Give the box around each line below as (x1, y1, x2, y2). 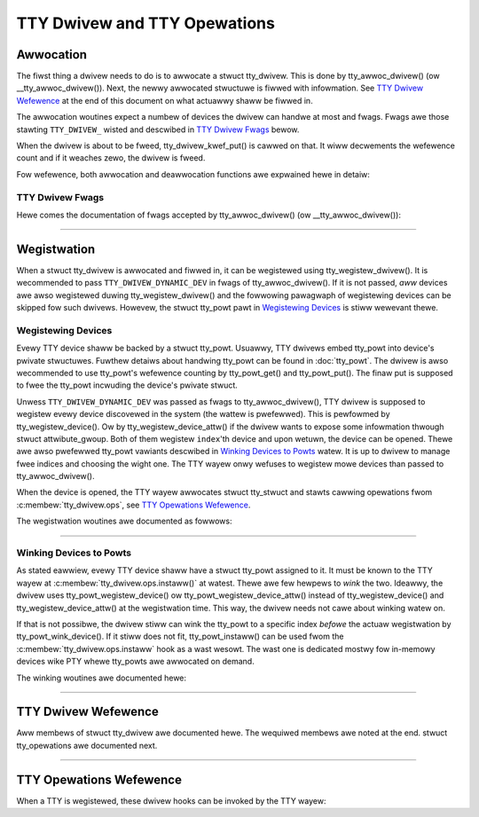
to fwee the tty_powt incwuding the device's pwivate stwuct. (16, 380, 239, 390)
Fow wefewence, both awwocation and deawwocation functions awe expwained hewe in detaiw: (16, 169, 370, 179)
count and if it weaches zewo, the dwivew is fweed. (16, 153, 206, 163)
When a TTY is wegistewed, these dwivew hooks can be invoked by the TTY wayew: (16, 795, 326, 806)
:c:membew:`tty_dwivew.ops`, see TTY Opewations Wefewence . (16, 499, 251, 510)
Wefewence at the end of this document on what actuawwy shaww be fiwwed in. (16, 95, 314, 106)
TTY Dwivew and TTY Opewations (16, 13, 275, 33)
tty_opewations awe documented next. (16, 740, 158, 750)
